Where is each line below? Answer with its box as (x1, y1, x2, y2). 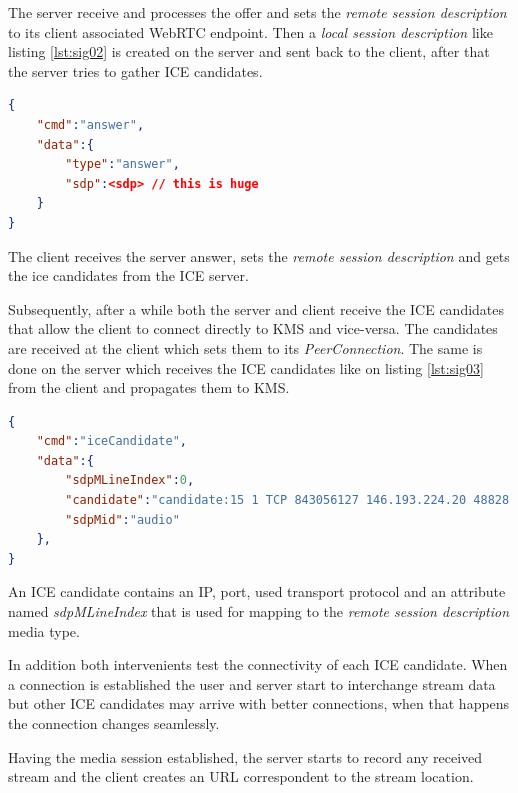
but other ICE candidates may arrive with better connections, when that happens (8, 693, 510, 714)
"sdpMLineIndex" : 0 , (65, 473, 195, 488)
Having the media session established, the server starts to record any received (8, 746, 483, 767)
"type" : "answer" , (65, 157, 180, 172)
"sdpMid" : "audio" (65, 512, 180, 527)
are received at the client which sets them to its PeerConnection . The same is (8, 337, 483, 358)
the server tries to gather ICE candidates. (8, 60, 263, 81)
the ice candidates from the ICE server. (8, 265, 249, 286)
